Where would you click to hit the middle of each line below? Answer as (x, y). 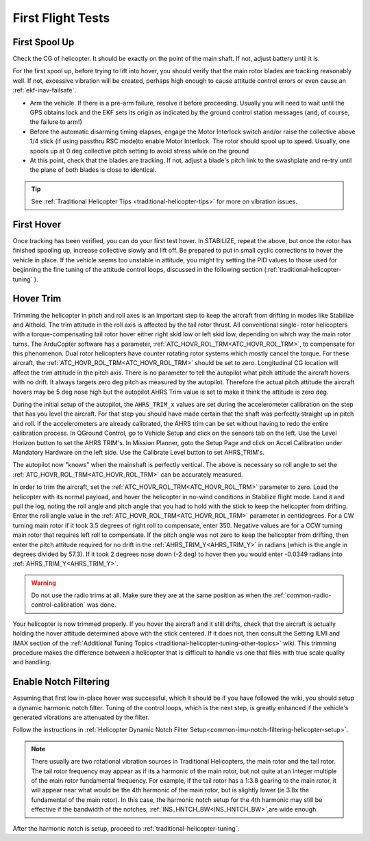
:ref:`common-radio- (302, 595)
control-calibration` (58, 605)
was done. (101, 605)
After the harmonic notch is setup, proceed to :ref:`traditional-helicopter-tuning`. (126, 828)
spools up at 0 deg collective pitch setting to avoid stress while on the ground (139, 151)
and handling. (32, 662)
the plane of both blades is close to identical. (93, 170)
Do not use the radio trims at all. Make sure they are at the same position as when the (151, 595)
